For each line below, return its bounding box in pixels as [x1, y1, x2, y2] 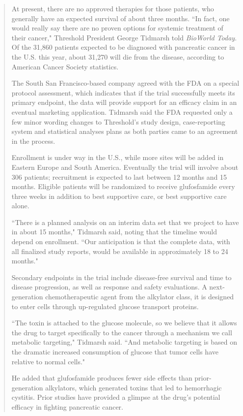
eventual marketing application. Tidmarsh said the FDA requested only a [11, 106, 233, 117]
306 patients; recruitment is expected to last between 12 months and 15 [11, 171, 227, 182]
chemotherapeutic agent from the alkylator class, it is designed [45, 291, 234, 302]
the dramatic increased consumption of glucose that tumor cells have [11, 347, 218, 356]
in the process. [11, 135, 55, 146]
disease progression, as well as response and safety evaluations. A [11, 282, 207, 292]
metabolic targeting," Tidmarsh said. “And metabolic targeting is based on [11, 337, 237, 347]
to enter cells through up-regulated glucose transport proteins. [11, 301, 199, 311]
